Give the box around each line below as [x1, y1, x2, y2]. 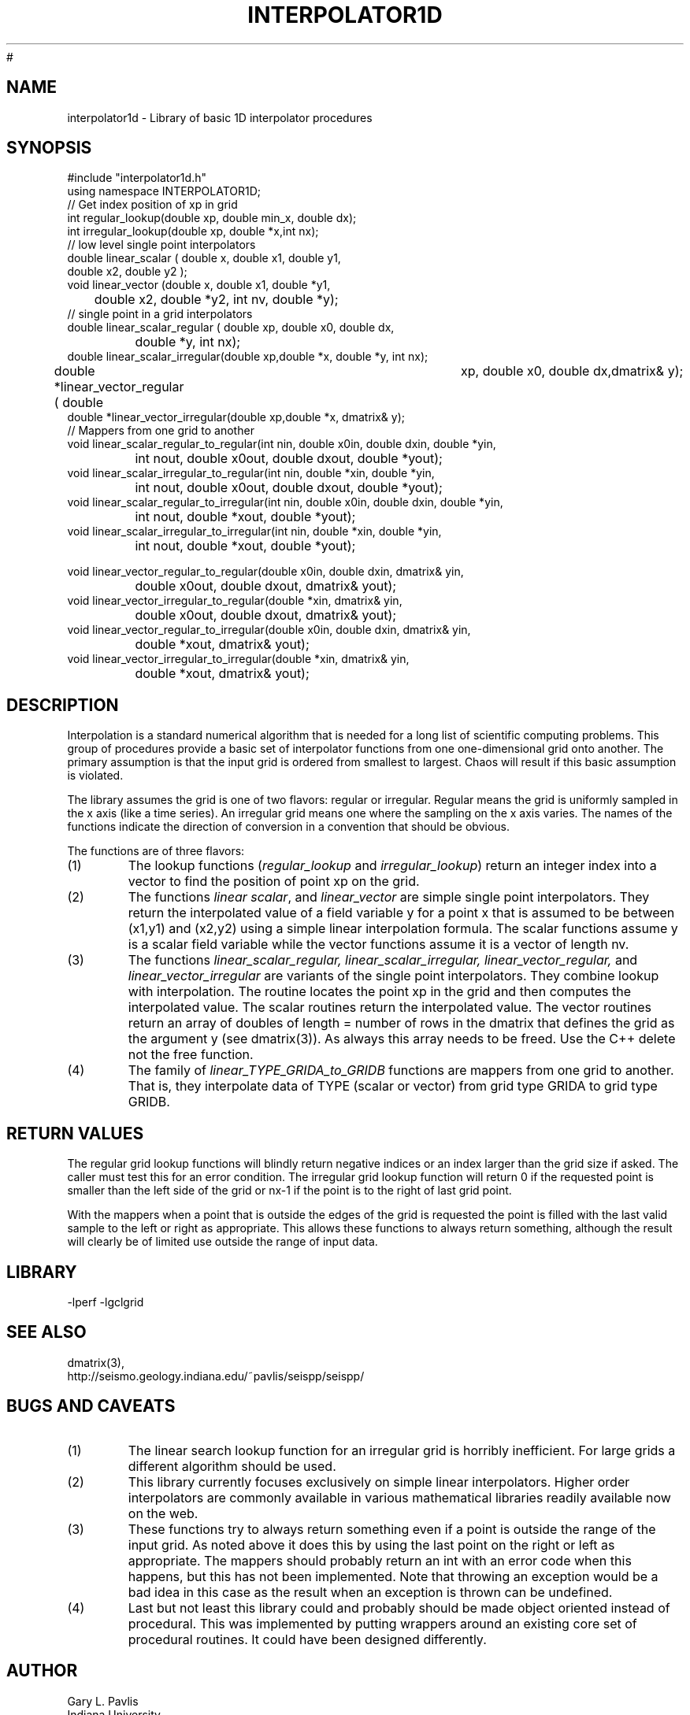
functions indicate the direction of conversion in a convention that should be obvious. [67, 820, 510, 834]
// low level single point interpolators [67, 238, 256, 252]
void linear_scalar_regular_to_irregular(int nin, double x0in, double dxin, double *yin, [67, 495, 503, 509]
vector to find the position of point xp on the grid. [128, 873, 420, 890]
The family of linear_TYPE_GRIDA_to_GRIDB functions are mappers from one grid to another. [128, 1062, 674, 1079]
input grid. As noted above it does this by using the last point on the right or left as [128, 1536, 615, 1553]
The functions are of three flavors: [67, 844, 245, 858]
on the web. [128, 1505, 198, 1521]
